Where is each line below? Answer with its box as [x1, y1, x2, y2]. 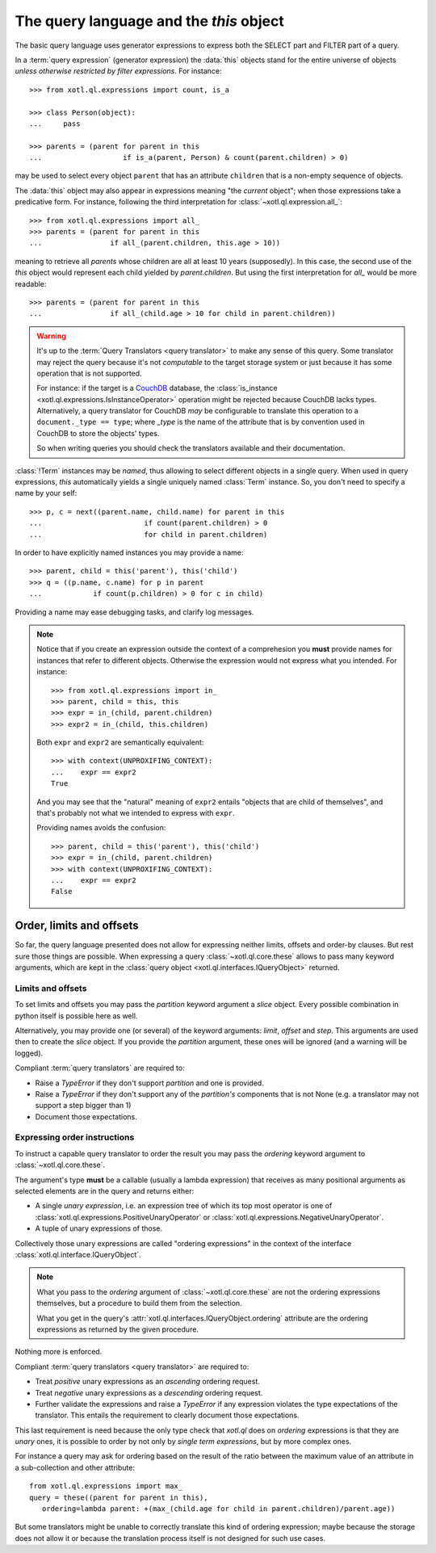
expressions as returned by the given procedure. [36, 1324, 199, 1334]
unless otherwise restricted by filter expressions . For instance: [15, 66, 222, 76]
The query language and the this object [15, 12, 284, 30]
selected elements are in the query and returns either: [15, 1186, 194, 1196]
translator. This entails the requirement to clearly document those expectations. [35, 1410, 300, 1421]
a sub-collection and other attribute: [15, 1463, 135, 1472]
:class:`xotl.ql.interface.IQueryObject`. [15, 1249, 141, 1259]
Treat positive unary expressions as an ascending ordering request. [35, 1377, 260, 1387]
